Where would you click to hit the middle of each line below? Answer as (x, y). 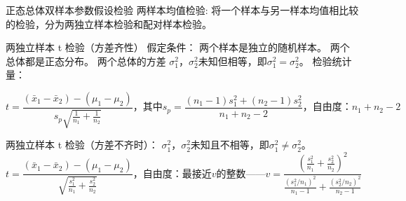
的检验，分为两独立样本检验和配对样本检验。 (109, 23)
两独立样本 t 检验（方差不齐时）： (82, 145)
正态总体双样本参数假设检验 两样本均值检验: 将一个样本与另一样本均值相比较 (182, 10)
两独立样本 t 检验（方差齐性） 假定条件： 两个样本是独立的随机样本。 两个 (178, 47)
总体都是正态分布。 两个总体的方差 (86, 61)
